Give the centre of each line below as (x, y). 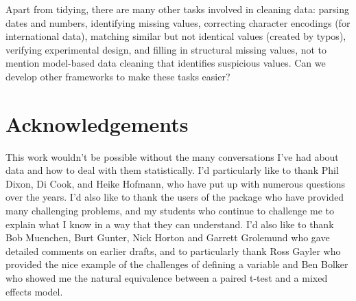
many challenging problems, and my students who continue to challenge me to (170, 211)
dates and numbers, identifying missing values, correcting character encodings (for (178, 22)
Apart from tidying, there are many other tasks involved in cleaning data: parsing (178, 9)
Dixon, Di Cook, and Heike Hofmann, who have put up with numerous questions (175, 183)
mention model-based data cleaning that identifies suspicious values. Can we (166, 63)
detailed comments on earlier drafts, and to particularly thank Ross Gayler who (173, 250)
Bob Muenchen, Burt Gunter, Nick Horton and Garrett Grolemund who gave (168, 237)
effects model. (34, 291)
